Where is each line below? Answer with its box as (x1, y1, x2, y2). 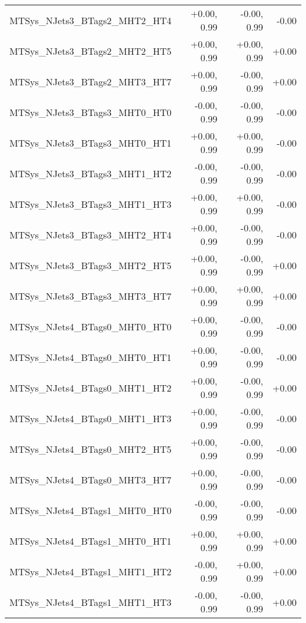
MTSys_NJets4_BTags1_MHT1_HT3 (9, 595, 172, 609)
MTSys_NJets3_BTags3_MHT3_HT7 (9, 289, 172, 303)
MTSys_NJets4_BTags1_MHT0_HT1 (9, 533, 172, 548)
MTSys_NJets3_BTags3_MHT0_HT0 (9, 105, 172, 119)
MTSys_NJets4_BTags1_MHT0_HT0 (9, 503, 172, 517)
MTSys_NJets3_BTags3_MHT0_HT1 (9, 135, 172, 150)
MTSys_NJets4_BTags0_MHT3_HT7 (9, 472, 172, 486)
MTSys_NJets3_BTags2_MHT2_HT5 (9, 44, 172, 58)
